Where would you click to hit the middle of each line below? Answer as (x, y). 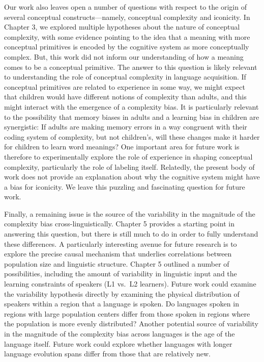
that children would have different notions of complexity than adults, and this (125, 97)
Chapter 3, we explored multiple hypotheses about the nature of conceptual (122, 27)
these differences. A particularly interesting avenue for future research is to (121, 243)
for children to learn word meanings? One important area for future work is (122, 147)
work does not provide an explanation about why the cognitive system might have (132, 177)
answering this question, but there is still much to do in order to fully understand (131, 234)
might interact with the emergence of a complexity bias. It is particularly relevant (131, 106)
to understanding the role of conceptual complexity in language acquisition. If (125, 77)
